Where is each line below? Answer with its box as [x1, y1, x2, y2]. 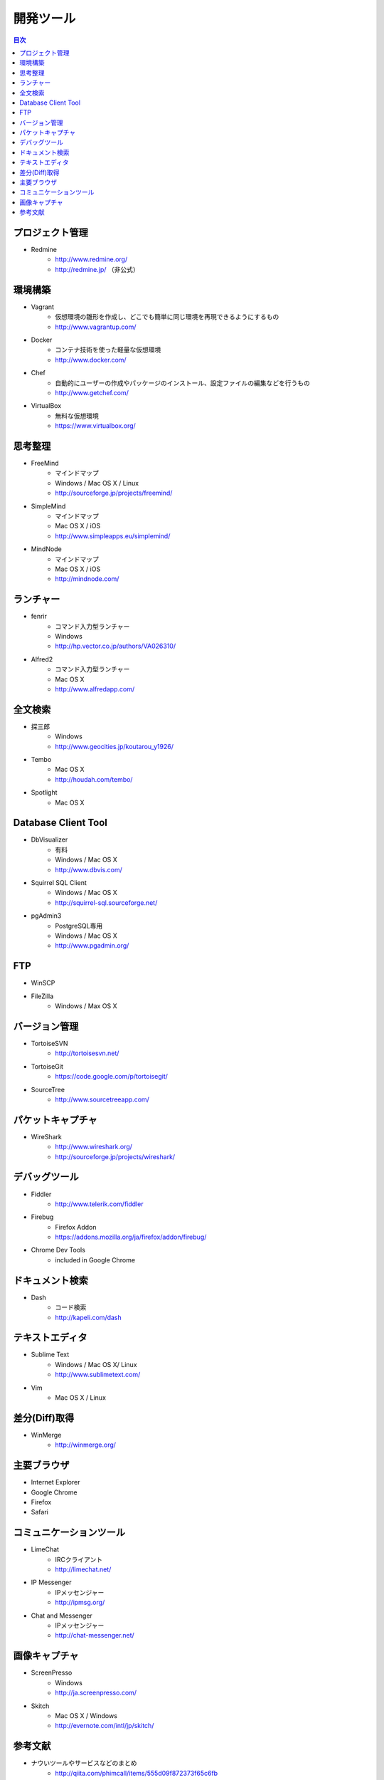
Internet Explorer [31, 1478, 80, 1487]
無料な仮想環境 [55, 412, 99, 420]
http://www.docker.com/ [55, 355, 127, 364]
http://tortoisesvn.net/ [55, 1049, 119, 1057]
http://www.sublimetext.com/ [55, 1371, 141, 1379]
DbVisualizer [31, 835, 68, 844]
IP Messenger [31, 1578, 72, 1587]
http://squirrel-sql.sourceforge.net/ [55, 898, 158, 907]
